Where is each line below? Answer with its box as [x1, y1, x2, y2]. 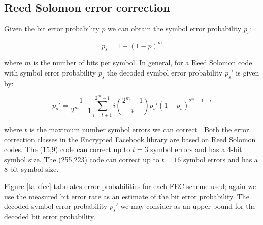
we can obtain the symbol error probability [108, 23, 242, 34]
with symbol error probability [4, 67, 96, 78]
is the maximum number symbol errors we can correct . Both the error [29, 124, 249, 134]
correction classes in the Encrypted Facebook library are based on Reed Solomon [4, 134, 256, 144]
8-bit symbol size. [4, 164, 59, 174]
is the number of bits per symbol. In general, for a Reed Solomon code [33, 57, 252, 68]
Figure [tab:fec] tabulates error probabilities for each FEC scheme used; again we [4, 180, 256, 191]
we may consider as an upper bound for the [120, 201, 256, 211]
